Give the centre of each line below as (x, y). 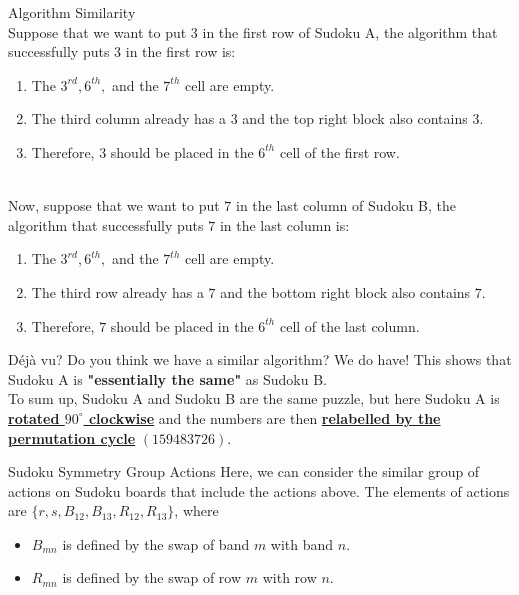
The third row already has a (117, 291)
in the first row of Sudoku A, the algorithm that (350, 31)
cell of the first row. (339, 151)
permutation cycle (72, 437)
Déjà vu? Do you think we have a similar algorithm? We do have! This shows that (260, 359)
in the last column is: (284, 224)
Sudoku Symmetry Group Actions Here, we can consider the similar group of (244, 471)
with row (289, 577)
